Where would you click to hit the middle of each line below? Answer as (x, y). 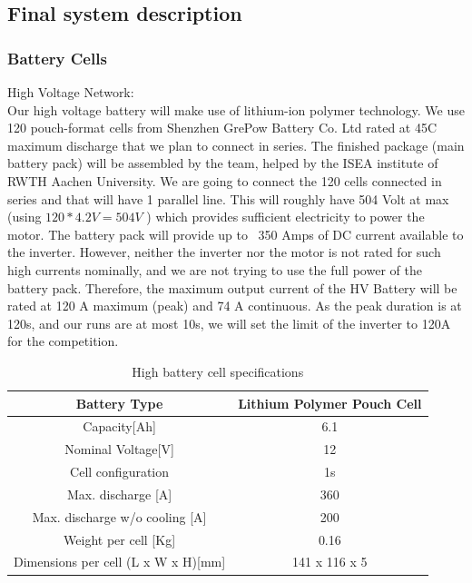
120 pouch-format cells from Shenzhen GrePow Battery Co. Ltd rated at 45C (222, 128)
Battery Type (119, 403)
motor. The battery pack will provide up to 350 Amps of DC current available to (236, 234)
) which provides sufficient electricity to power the (285, 217)
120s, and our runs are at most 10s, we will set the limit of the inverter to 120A (229, 323)
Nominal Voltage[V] (119, 449)
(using (25, 217)
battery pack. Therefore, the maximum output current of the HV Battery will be (232, 287)
